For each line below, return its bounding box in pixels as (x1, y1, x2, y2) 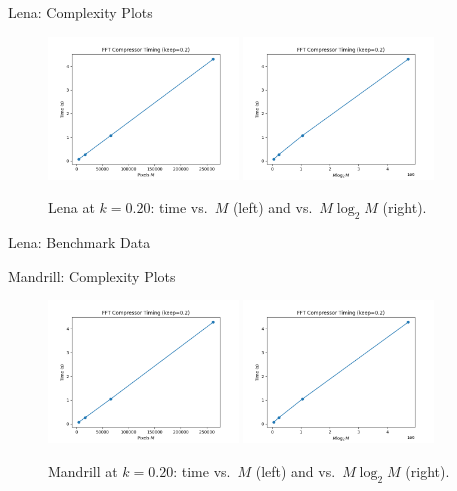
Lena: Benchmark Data (8, 232, 151, 253)
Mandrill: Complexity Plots (8, 265, 176, 286)
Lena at (48, 197, 95, 218)
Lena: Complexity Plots (8, 2, 153, 22)
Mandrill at (48, 460, 118, 481)
